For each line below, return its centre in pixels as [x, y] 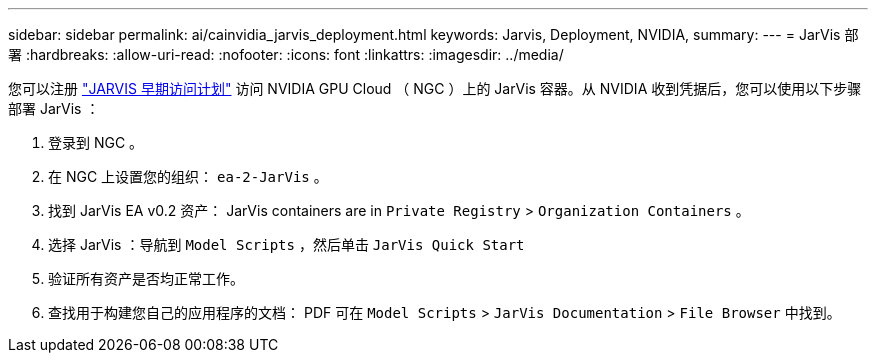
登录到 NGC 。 [96, 142]
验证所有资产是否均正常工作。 [146, 278]
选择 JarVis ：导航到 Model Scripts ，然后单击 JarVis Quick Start [286, 244]
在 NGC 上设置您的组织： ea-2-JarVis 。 [188, 176]
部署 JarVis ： [54, 108]
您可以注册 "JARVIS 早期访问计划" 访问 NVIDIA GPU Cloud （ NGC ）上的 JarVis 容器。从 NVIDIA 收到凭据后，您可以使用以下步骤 [435, 88]
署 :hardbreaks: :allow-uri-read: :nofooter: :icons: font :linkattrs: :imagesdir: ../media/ [286, 54]
